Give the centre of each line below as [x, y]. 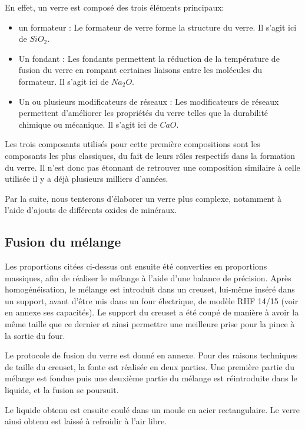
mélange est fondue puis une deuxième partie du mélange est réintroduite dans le [151, 378]
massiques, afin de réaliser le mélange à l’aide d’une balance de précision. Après [148, 277]
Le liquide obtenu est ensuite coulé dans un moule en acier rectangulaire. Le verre [152, 409]
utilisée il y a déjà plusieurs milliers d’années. [87, 179]
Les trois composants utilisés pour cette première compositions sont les [132, 144]
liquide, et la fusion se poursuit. [62, 390]
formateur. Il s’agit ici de [64, 81]
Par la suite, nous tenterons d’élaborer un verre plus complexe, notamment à [143, 198]
